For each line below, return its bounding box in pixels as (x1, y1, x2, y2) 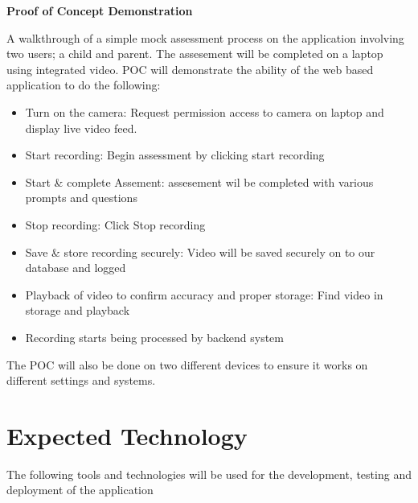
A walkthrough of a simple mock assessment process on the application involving (6, 29, 404, 46)
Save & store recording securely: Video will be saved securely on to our (25, 243, 375, 260)
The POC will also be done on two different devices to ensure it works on (6, 356, 368, 373)
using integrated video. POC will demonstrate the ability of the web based (6, 60, 374, 77)
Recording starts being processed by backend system (25, 328, 284, 345)
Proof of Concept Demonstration (6, 2, 193, 19)
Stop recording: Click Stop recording (25, 216, 206, 233)
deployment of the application (6, 481, 154, 498)
